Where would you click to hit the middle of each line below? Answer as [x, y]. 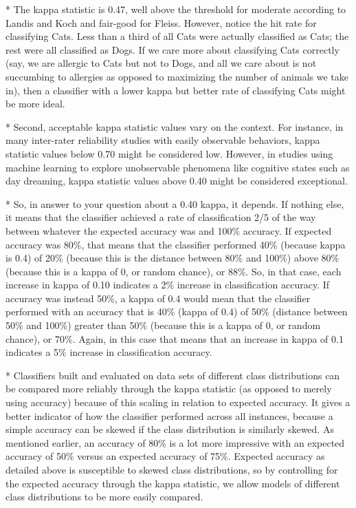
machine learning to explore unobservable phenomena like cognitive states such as [178, 167]
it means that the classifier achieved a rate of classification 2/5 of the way [161, 217]
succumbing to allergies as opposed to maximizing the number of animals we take [177, 76]
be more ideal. [35, 104]
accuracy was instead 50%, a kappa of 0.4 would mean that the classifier [158, 298]
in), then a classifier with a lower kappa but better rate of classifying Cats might [176, 90]
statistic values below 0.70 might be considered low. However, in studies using [169, 153]
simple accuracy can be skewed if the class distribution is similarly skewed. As [170, 429]
